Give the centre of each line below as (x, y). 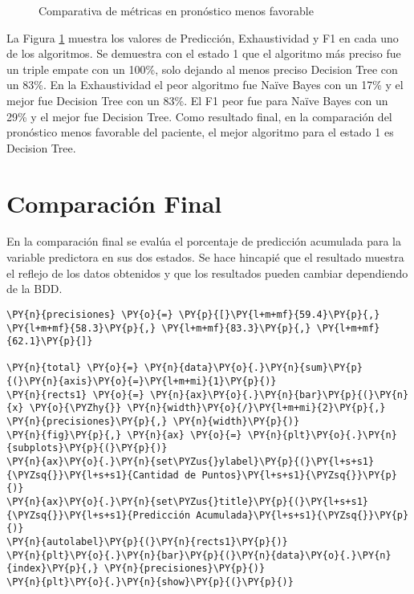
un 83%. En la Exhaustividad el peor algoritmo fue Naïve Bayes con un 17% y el (205, 85)
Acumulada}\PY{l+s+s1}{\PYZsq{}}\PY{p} (302, 515)
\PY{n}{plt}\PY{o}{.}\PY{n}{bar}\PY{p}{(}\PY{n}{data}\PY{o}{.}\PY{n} (199, 555)
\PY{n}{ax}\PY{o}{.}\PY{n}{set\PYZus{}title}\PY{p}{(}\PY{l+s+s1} (188, 502)
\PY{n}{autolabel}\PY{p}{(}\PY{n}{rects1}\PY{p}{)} (147, 542)
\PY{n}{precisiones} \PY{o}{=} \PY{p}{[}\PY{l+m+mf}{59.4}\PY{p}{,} (193, 314)
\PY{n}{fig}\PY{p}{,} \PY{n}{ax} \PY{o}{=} (124, 435)
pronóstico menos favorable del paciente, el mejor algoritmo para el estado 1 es (200, 132)
